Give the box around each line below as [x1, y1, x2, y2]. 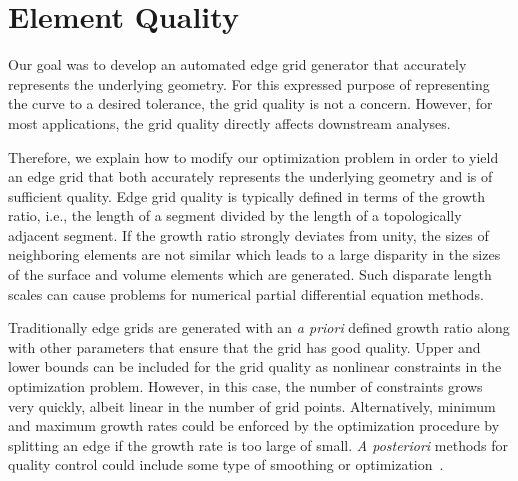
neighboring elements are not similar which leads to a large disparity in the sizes [8, 244, 501, 265]
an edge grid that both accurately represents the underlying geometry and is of [8, 166, 493, 187]
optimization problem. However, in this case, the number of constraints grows [8, 376, 483, 397]
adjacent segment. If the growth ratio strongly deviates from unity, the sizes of [8, 224, 489, 245]
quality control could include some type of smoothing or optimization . [8, 454, 444, 475]
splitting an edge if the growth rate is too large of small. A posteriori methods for [8, 434, 509, 455]
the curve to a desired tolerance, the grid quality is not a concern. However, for [8, 93, 493, 114]
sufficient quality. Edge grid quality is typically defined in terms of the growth [8, 185, 485, 206]
